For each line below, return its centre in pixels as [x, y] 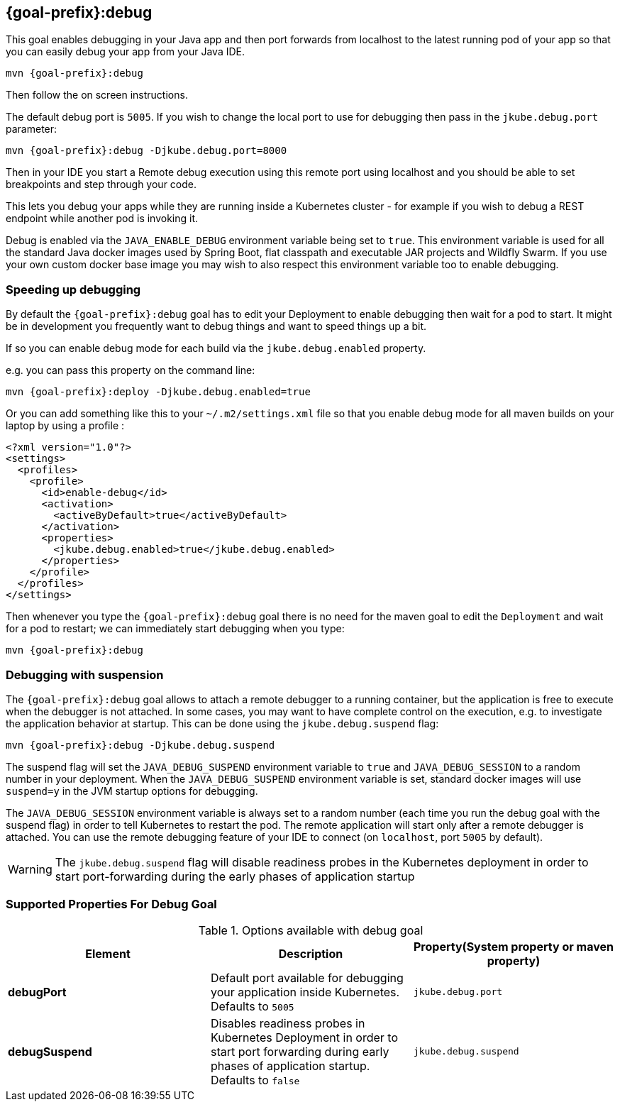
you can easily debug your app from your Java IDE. [125, 52]
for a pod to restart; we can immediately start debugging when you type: [175, 629]
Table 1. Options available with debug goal [311, 930]
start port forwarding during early [300, 1051]
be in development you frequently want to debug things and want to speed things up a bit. [216, 326]
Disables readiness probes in [288, 1023]
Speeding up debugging [73, 289]
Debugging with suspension [85, 674]
